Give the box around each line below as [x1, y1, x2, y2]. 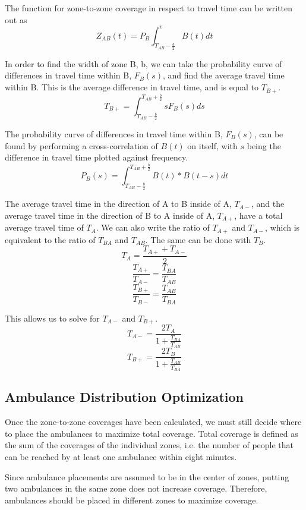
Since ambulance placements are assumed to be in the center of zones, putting [5, 470, 289, 483]
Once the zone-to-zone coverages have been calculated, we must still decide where [5, 415, 302, 428]
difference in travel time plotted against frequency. [5, 151, 188, 163]
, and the [251, 197, 285, 210]
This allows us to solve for [5, 311, 100, 324]
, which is [265, 221, 300, 234]
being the [247, 139, 281, 152]
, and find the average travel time [163, 69, 285, 81]
